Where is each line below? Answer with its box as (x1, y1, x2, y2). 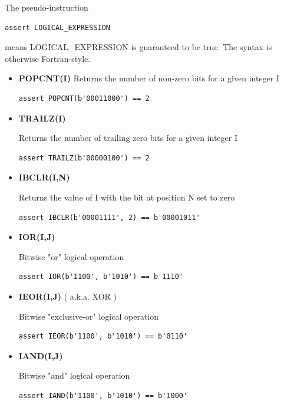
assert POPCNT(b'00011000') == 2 (18, 94, 150, 103)
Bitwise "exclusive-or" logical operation (18, 310, 159, 322)
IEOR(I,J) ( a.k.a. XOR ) (18, 290, 117, 302)
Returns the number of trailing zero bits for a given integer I (18, 132, 237, 144)
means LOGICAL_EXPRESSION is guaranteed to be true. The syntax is (5, 41, 272, 53)
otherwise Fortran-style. (5, 52, 91, 64)
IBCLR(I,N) (18, 171, 70, 183)
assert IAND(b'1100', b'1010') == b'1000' (18, 391, 188, 400)
